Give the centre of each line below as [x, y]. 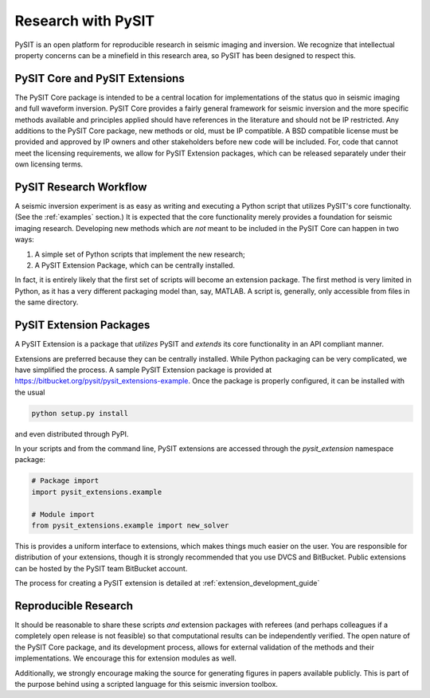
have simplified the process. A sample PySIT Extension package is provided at [143, 370]
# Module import [63, 514]
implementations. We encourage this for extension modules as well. [125, 658]
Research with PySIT [85, 21]
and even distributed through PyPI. [72, 433]
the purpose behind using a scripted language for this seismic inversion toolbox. [147, 684]
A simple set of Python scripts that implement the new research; [140, 254]
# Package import [65, 481]
